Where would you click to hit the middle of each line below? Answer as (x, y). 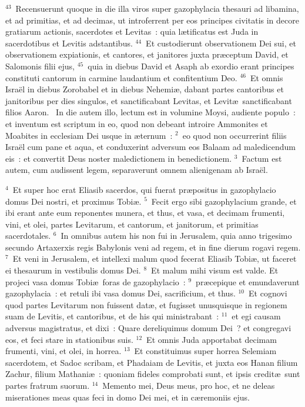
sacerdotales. (28, 236)
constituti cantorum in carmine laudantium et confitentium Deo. (121, 77)
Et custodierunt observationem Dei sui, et (221, 43)
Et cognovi (268, 293)
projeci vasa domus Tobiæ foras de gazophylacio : (95, 281)
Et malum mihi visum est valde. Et (215, 270)
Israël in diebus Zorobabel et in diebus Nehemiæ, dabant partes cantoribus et (145, 89)
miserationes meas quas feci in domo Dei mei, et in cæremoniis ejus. (128, 397)
